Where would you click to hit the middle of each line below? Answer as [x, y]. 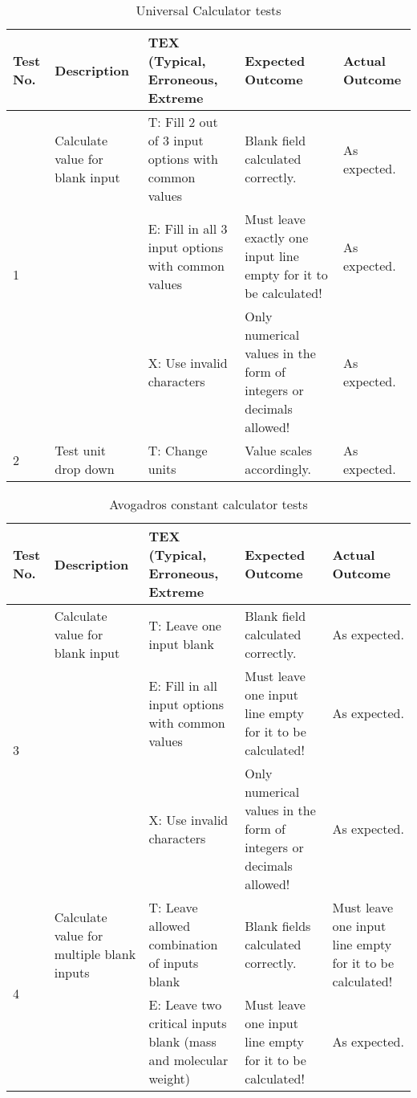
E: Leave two [185, 1004]
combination [183, 944]
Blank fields [278, 926]
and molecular [188, 1060]
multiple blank [95, 953]
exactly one [277, 237]
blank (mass [182, 1041]
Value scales [278, 450]
